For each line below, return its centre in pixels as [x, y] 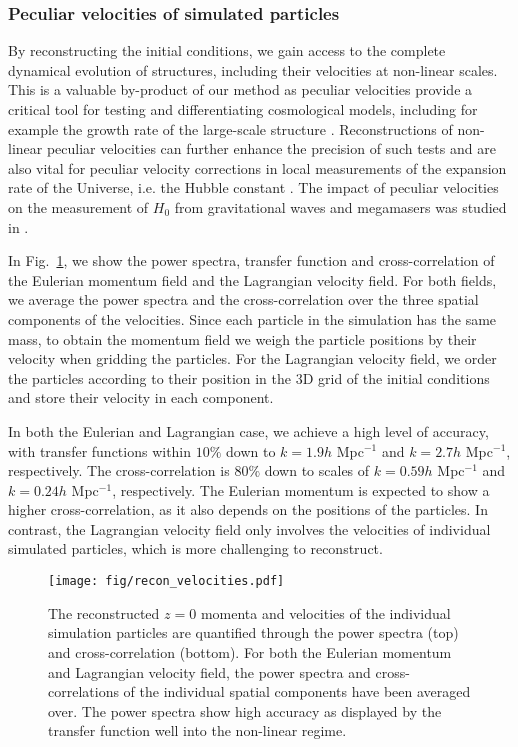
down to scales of [317, 470]
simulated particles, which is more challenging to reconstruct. [195, 548]
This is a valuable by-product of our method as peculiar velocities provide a [240, 89]
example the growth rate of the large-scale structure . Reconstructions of [230, 128]
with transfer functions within [100, 450]
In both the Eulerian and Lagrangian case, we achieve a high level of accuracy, [248, 430]
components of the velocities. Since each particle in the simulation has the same [252, 318]
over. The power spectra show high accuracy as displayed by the [245, 710]
